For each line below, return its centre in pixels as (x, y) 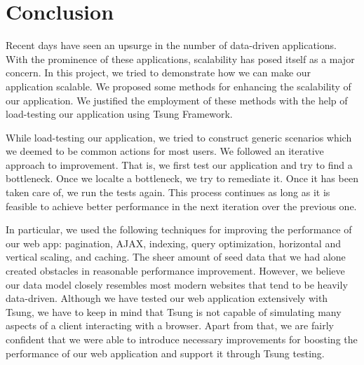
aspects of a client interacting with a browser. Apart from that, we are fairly (170, 325)
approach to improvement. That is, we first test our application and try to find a (179, 164)
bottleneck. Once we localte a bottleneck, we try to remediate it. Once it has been (182, 178)
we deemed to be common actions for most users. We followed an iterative (165, 151)
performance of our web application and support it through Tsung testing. (165, 353)
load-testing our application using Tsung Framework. (119, 114)
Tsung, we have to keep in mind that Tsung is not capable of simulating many (174, 311)
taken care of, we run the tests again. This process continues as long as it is (168, 192)
